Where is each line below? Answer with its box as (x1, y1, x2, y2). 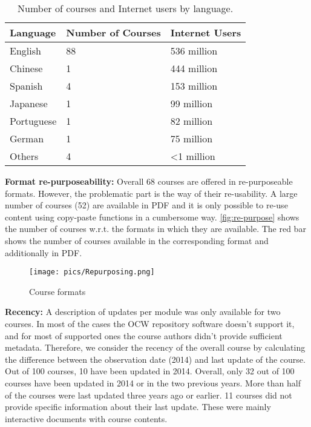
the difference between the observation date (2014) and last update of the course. (5, 353, 306, 365)
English (10, 44, 41, 58)
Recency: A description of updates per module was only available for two (5, 305, 281, 318)
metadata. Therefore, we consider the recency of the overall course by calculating (5, 341, 306, 354)
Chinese (10, 61, 43, 75)
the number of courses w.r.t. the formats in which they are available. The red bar (5, 222, 306, 235)
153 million (170, 79, 218, 93)
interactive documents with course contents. (5, 412, 168, 425)
